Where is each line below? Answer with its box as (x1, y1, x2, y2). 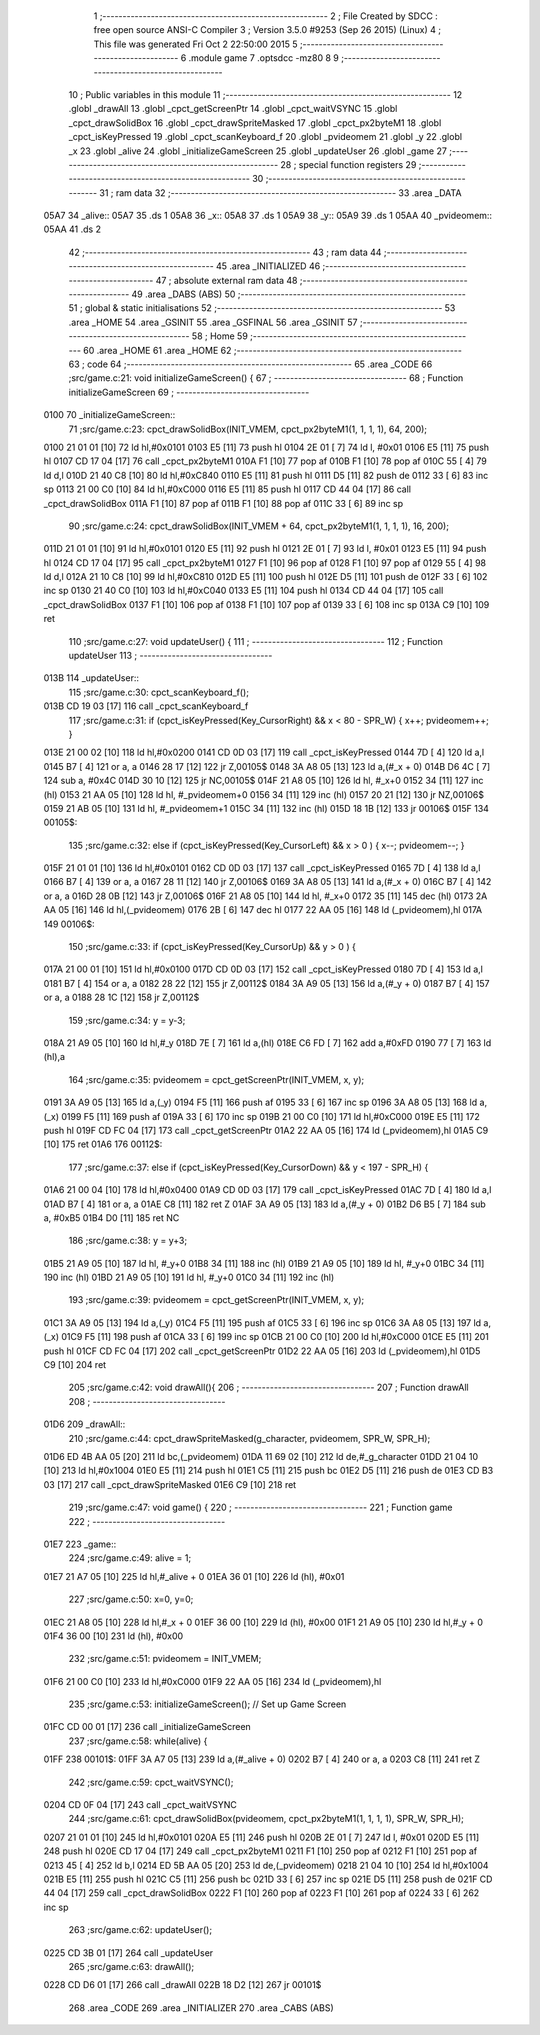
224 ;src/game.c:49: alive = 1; (68, 1552, 192, 1564)
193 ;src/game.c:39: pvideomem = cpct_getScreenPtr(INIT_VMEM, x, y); (68, 1294, 365, 1306)
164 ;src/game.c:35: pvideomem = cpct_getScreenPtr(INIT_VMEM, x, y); (68, 1073, 365, 1085)
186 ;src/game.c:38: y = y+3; (68, 1235, 188, 1247)
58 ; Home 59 (191, 330, 249, 342)
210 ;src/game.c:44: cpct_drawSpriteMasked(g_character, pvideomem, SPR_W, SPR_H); (68, 1432, 431, 1444)
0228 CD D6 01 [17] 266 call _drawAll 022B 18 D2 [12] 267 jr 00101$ (43, 1979, 322, 1991)
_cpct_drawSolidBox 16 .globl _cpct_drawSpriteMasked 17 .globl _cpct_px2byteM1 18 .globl (68, 116, 442, 129)
